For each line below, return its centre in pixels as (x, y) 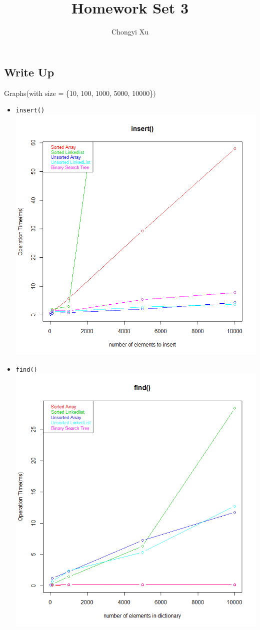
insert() (30, 111)
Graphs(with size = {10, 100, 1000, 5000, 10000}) (80, 93)
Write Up (29, 72)
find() (26, 369)
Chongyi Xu (130, 32)
